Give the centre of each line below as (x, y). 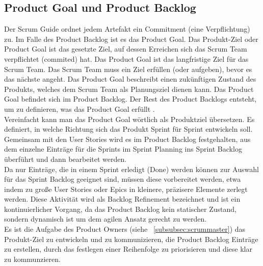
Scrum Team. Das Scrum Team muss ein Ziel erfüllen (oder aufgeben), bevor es (128, 69)
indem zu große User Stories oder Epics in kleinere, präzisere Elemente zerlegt (126, 189)
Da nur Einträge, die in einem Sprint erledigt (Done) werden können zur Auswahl (131, 169)
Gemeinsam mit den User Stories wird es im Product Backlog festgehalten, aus (127, 139)
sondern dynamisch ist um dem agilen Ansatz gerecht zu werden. (106, 219)
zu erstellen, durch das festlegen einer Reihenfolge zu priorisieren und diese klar (128, 249)
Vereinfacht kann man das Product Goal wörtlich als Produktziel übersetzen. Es (129, 119)
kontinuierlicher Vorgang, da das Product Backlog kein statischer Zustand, (120, 209)
